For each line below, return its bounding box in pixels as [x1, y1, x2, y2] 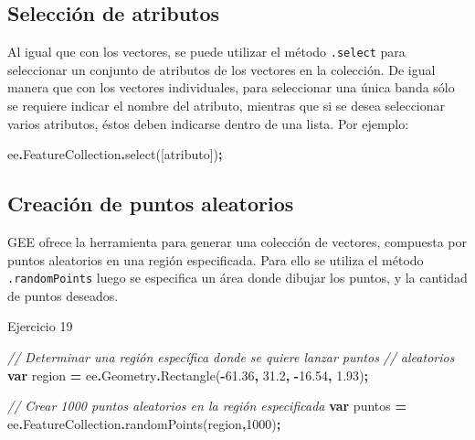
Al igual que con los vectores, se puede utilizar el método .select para [7, 42, 406, 61]
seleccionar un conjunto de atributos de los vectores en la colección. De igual [7, 59, 436, 79]
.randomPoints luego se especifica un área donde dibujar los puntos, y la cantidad [7, 268, 468, 287]
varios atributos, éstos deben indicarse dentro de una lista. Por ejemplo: [7, 113, 409, 133]
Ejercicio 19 [7, 317, 73, 336]
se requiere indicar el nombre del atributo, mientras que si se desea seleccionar [7, 96, 446, 115]
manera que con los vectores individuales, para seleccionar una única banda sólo [7, 78, 455, 97]
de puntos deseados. [7, 285, 119, 305]
